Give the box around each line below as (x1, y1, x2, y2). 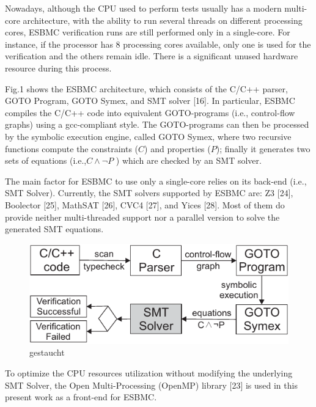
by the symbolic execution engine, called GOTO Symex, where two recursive (5, 130, 292, 142)
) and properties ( (144, 142, 211, 155)
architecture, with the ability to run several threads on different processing (23, 13, 303, 26)
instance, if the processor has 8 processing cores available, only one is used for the (5, 37, 311, 50)
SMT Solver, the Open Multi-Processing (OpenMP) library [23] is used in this (5, 378, 298, 391)
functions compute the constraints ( (5, 142, 139, 155)
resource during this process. (5, 61, 112, 74)
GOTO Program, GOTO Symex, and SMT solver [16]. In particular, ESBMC (5, 94, 295, 107)
